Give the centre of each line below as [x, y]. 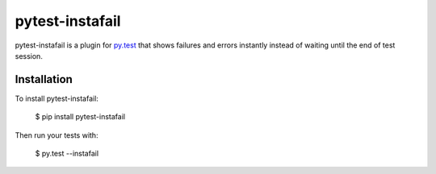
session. [29, 56]
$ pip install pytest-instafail [80, 117]
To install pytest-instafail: [57, 98]
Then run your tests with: [57, 135]
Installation [44, 79]
